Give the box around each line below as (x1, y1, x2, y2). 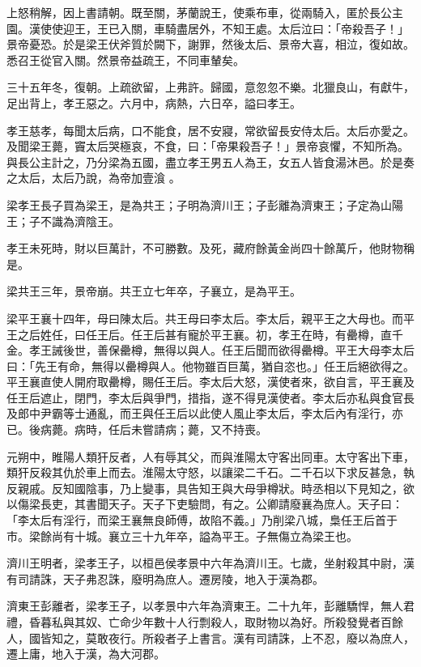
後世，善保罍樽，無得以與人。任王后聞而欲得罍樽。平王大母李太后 (62, 342, 415, 359)
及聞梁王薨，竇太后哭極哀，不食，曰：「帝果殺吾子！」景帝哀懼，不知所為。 (6, 138, 409, 155)
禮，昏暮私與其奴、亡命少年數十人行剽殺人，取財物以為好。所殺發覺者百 (6, 614, 392, 630)
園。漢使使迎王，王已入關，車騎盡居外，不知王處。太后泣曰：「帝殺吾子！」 (6, 19, 409, 36)
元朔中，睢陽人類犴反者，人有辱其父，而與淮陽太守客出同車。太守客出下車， (6, 448, 415, 465)
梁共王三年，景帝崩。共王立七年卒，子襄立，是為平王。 (6, 283, 301, 300)
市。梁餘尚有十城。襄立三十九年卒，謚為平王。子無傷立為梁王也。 (6, 527, 358, 544)
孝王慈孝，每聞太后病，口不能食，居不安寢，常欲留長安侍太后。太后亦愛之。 (6, 121, 415, 138)
